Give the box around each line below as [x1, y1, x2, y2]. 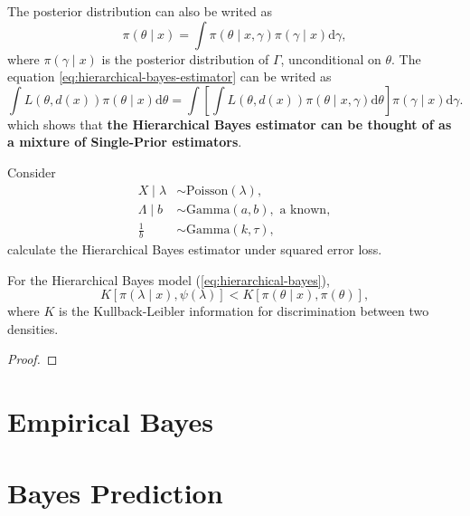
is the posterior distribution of [101, 49, 269, 68]
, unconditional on [280, 49, 381, 68]
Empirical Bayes [7, 403, 213, 440]
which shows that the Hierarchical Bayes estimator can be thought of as [7, 114, 452, 133]
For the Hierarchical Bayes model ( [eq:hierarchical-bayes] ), [7, 270, 330, 289]
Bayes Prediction [7, 473, 223, 511]
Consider [7, 162, 56, 181]
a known [279, 203, 327, 216]
